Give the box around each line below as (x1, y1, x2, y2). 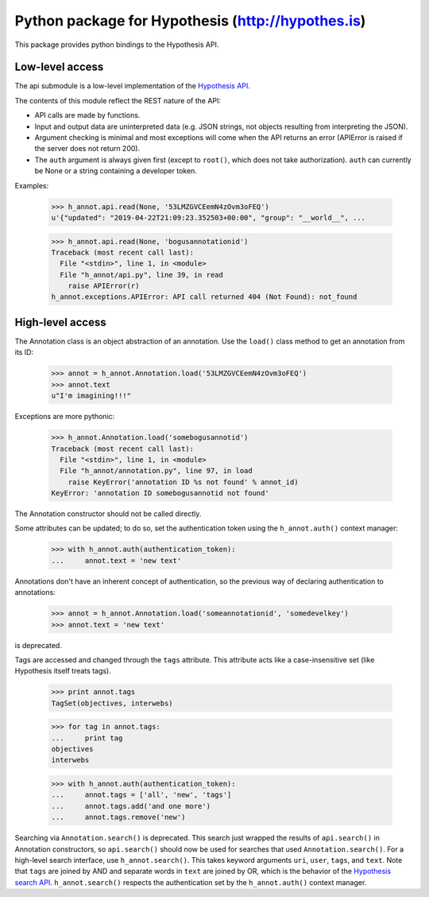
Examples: (14, 181, 49, 190)
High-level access (14, 315, 106, 329)
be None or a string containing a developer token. (34, 166, 198, 176)
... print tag (51, 733, 123, 743)
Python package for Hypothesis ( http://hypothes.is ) (14, 12, 366, 29)
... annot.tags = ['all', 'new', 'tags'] (51, 790, 232, 799)
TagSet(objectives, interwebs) (51, 698, 174, 708)
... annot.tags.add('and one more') (51, 802, 211, 810)
